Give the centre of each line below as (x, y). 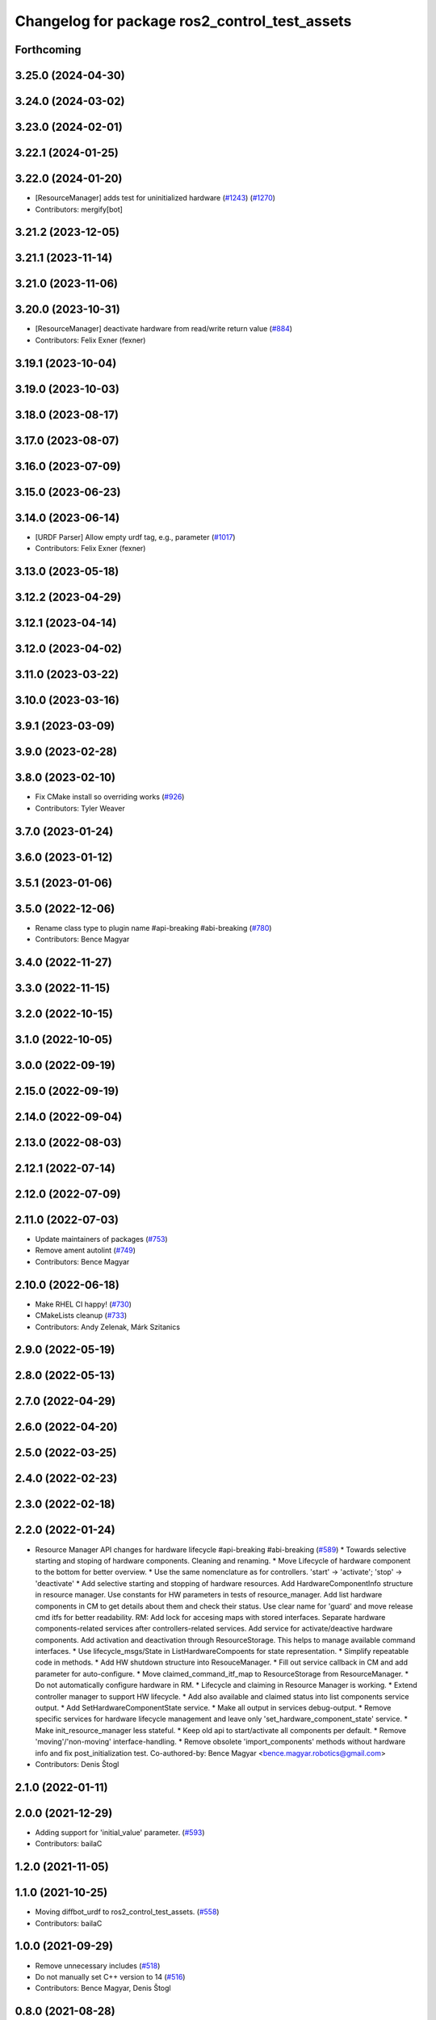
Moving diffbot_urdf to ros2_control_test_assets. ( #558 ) (127, 1912)
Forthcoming (48, 50)
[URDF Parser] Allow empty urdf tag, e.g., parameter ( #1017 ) (135, 537)
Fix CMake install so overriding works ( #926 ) (110, 797)
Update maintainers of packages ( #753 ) (102, 1239)
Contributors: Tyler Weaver (80, 808)
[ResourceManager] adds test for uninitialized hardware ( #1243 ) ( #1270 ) (155, 198)
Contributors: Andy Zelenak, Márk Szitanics (108, 1327)
